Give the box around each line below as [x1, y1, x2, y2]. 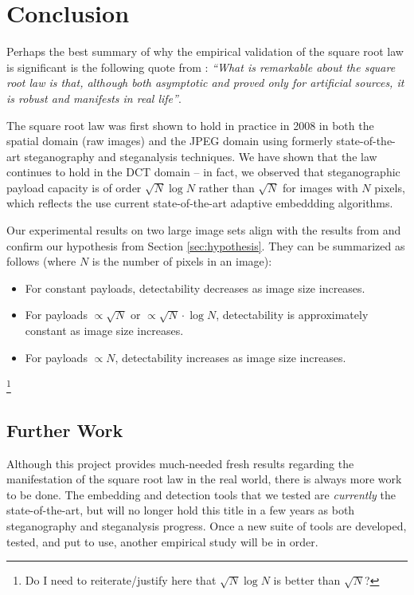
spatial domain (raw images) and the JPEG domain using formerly [6, 132, 333, 149]
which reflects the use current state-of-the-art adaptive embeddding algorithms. [6, 195, 393, 211]
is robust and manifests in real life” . [6, 89, 182, 106]
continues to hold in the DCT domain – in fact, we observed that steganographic [6, 164, 400, 180]
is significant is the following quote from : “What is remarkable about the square [6, 58, 396, 75]
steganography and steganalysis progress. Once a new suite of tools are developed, [6, 518, 407, 534]
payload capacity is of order [6, 179, 142, 195]
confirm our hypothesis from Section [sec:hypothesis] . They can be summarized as [6, 237, 405, 254]
